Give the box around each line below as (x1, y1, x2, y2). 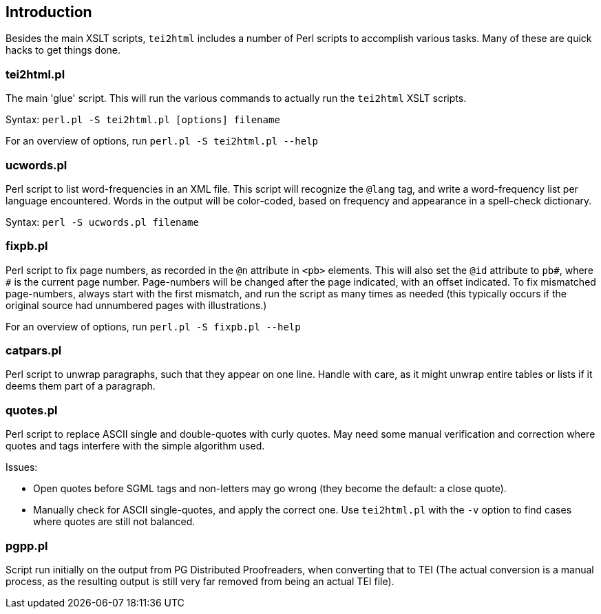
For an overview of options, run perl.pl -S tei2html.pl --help (6, 135, 318, 147)
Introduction (6, 3, 92, 21)
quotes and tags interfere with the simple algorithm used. (6, 440, 265, 452)
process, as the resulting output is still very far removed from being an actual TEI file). (6, 575, 394, 587)
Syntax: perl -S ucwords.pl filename (6, 215, 199, 228)
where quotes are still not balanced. (33, 516, 196, 528)
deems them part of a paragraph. (6, 380, 156, 392)
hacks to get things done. (6, 44, 121, 56)
